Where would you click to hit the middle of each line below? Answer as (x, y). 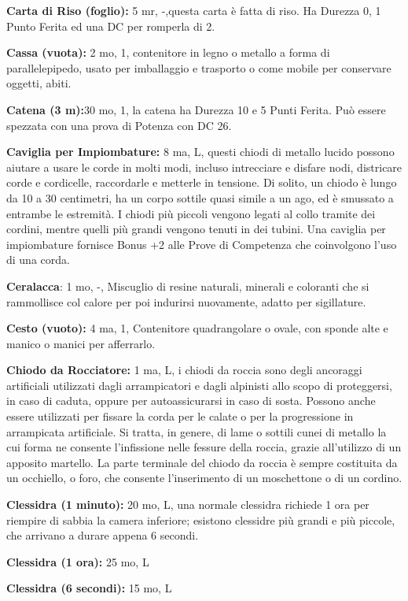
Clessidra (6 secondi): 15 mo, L (89, 588)
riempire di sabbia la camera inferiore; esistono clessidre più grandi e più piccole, (201, 519)
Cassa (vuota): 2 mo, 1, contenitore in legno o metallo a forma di (168, 52)
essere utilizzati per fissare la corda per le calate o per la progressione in (180, 416)
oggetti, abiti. (39, 83)
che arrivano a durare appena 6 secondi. (103, 535)
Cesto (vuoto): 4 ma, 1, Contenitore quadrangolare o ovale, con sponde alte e (197, 328)
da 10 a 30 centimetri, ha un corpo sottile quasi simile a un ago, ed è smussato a (200, 197)
